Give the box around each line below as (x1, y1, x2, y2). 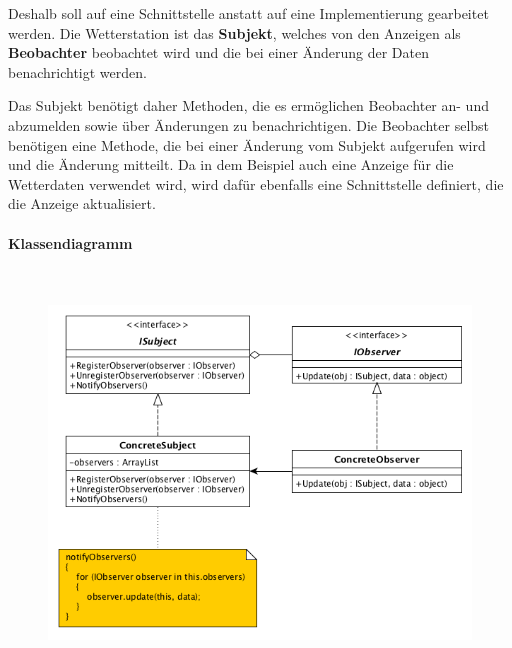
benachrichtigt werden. (8, 61, 147, 82)
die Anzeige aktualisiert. (8, 193, 156, 214)
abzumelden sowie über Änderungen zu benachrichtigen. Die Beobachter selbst (8, 114, 490, 135)
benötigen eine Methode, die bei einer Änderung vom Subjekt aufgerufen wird (8, 134, 486, 155)
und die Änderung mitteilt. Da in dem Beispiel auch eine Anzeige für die (8, 154, 454, 175)
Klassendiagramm (8, 232, 133, 253)
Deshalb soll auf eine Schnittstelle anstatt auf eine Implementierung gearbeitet (8, 3, 489, 23)
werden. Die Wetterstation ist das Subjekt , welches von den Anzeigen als (8, 22, 461, 43)
